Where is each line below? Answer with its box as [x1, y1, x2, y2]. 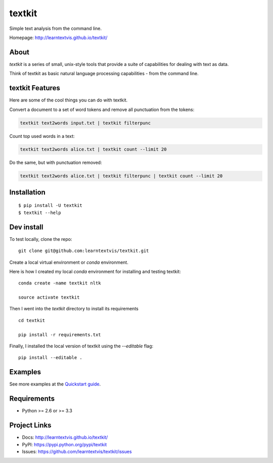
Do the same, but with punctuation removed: [9, 160, 102, 166]
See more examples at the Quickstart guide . [9, 381, 101, 387]
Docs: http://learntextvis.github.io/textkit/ [22, 434, 108, 441]
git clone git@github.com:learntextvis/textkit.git [18, 248, 149, 254]
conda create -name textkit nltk [18, 280, 101, 286]
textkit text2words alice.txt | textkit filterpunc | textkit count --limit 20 [20, 173, 223, 179]
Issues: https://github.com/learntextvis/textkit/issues [22, 448, 132, 454]
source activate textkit [18, 295, 80, 300]
